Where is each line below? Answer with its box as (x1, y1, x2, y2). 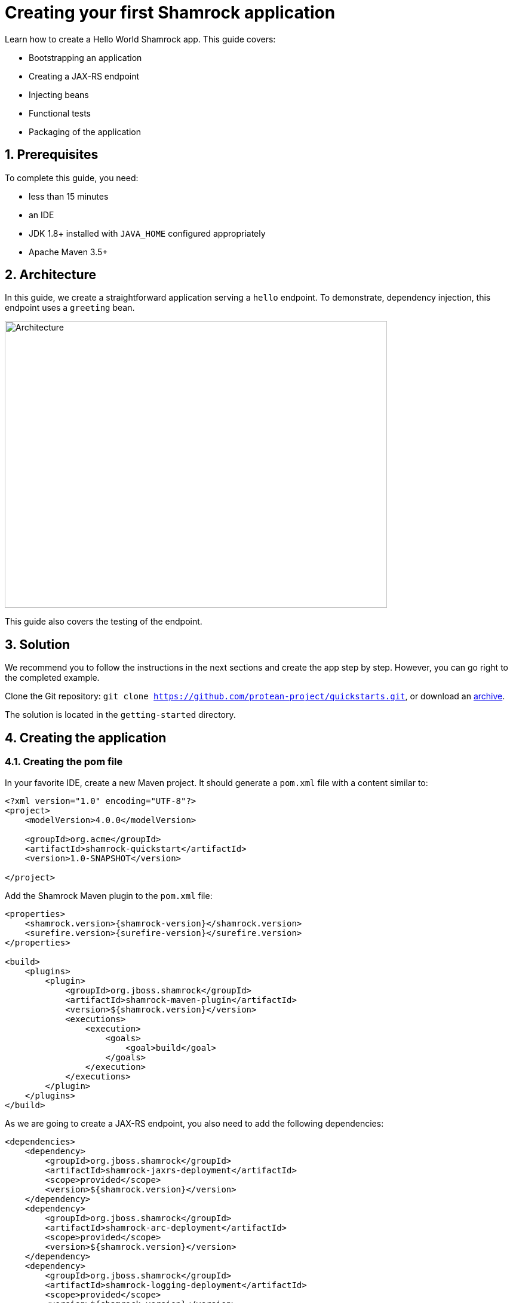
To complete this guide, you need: (5, 172, 139, 183)
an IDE (29, 209, 54, 220)
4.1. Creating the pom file (5, 756, 123, 768)
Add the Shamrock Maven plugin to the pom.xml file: (5, 890, 213, 901)
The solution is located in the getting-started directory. (5, 709, 236, 720)
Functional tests (29, 108, 91, 118)
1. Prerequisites (5, 147, 99, 163)
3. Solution (5, 637, 70, 652)
